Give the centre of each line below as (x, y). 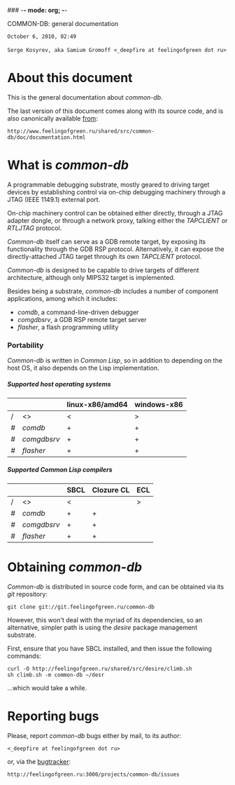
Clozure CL (111, 490)
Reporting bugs (53, 717)
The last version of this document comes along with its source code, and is (115, 111)
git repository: (27, 594)
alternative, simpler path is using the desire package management (102, 628)
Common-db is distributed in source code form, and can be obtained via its (116, 587)
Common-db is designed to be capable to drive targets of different (103, 270)
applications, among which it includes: (62, 298)
